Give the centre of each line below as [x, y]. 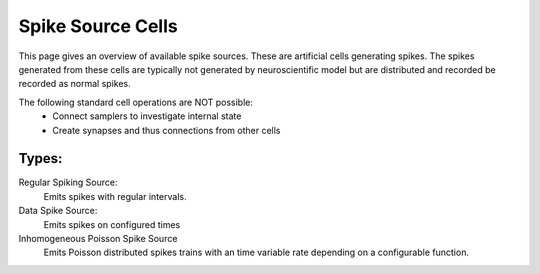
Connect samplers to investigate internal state [147, 116]
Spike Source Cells [98, 26]
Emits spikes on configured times [112, 224]
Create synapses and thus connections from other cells [166, 130]
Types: [40, 158]
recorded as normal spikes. [74, 84]
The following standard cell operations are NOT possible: [136, 102]
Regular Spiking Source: [68, 182]
